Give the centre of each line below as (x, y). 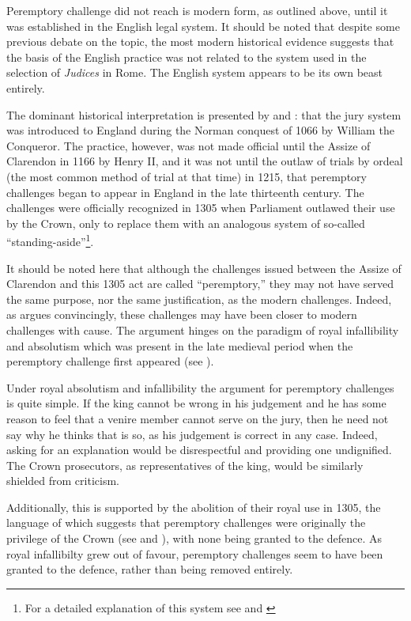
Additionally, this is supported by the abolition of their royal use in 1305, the (194, 507)
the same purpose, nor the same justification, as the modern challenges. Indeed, (199, 299)
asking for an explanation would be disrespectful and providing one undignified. (199, 450)
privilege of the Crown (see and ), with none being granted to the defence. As (194, 538)
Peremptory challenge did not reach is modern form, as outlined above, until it (197, 10)
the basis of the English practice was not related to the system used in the (187, 57)
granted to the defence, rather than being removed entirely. (150, 569)
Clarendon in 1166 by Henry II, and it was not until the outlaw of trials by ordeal (205, 161)
